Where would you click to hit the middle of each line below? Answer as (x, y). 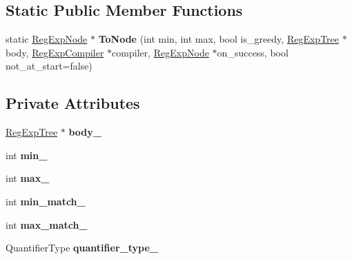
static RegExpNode (47, 39)
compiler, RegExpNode (160, 52)
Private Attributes (73, 103)
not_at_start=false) (49, 66)
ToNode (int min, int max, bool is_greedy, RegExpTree (219, 39)
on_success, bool (253, 52)
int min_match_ (46, 201)
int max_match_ (47, 224)
